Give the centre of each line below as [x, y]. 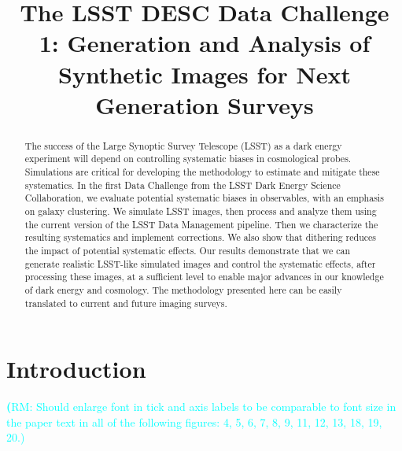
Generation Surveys [205, 104]
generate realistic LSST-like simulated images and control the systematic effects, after [200, 263]
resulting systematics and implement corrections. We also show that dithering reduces [201, 237]
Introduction [76, 369]
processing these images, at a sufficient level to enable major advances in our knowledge [204, 277]
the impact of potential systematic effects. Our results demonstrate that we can [188, 250]
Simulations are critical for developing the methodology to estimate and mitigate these [202, 172]
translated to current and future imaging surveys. [126, 303]
